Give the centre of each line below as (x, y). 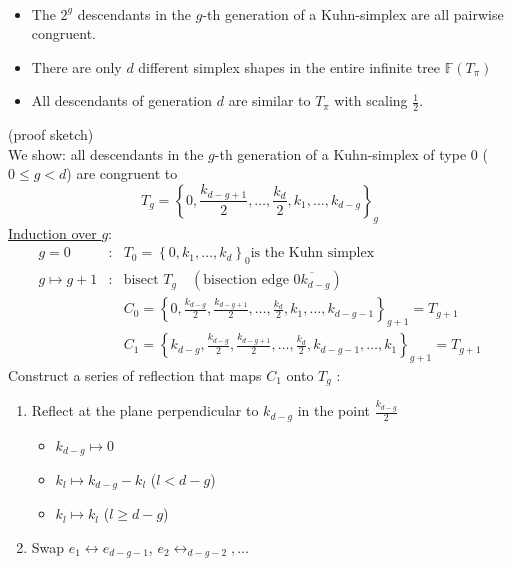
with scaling (371, 100)
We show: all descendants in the (106, 153)
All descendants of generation (122, 100)
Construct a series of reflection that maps (135, 374)
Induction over (52, 232)
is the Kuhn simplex (312, 253)
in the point (334, 410)
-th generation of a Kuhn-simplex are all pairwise (353, 13)
